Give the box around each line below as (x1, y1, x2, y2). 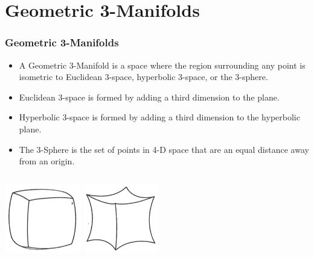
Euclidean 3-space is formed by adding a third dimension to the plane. (19, 90, 280, 103)
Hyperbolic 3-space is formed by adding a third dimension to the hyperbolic (19, 111, 300, 123)
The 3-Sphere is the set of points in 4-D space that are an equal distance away (19, 143, 309, 155)
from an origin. (19, 155, 75, 167)
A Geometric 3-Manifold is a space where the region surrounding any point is (19, 58, 306, 71)
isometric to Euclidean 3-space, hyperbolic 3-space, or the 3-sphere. (19, 70, 268, 83)
